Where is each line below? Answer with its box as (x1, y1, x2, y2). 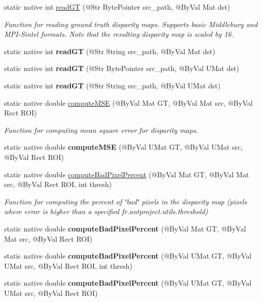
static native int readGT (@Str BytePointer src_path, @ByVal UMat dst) (4, 63, 239, 74)
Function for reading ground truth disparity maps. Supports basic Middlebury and (4, 18, 258, 29)
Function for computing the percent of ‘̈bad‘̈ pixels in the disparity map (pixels (4, 196, 247, 206)
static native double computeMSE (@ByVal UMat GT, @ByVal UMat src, (4, 142, 243, 152)
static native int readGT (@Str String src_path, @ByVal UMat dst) (4, 80, 221, 90)
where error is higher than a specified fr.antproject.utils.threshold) (4, 206, 208, 217)
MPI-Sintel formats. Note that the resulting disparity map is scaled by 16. (4, 29, 234, 39)
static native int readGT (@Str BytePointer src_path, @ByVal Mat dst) (4, 2, 230, 12)
